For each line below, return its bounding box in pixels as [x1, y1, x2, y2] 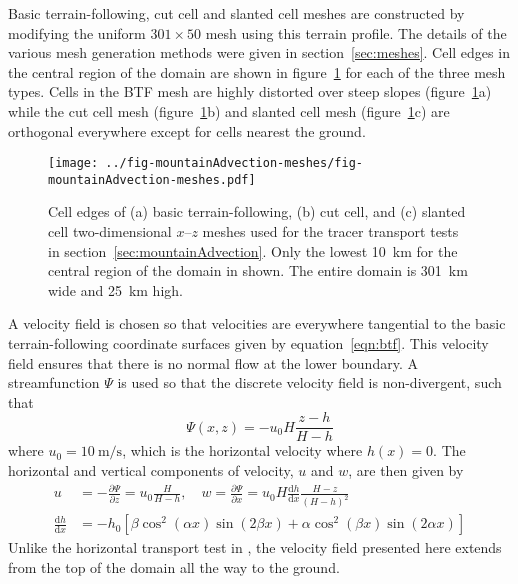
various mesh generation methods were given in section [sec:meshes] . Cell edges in [8, 42, 510, 63]
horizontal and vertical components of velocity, [8, 460, 294, 481]
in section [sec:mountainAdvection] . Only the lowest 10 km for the [48, 240, 458, 261]
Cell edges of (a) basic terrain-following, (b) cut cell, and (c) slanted [48, 201, 466, 222]
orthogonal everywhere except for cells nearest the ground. [8, 120, 366, 141]
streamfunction [8, 372, 100, 393]
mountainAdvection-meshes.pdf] [48, 172, 256, 187]
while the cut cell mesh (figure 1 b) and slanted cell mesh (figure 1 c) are [8, 100, 450, 121]
